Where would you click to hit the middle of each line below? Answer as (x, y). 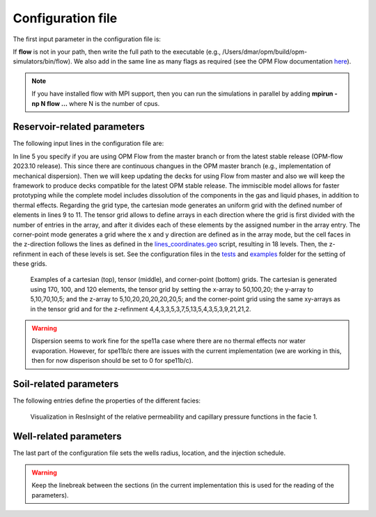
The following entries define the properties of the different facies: (107, 400)
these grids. (30, 264)
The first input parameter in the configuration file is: (87, 39)
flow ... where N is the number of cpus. (103, 103)
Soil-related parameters (66, 384)
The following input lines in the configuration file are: (88, 144)
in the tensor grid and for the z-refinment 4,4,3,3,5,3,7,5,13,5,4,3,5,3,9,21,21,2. (141, 309)
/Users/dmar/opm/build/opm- (265, 52)
